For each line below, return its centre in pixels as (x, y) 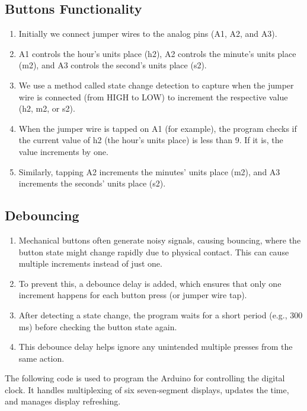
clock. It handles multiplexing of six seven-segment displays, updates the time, (147, 389)
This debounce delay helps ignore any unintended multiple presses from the (156, 347)
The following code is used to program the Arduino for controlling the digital (145, 378)
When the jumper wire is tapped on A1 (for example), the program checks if (158, 128)
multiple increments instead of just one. (90, 263)
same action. (41, 358)
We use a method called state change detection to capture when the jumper (156, 85)
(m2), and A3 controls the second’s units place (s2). (113, 65)
